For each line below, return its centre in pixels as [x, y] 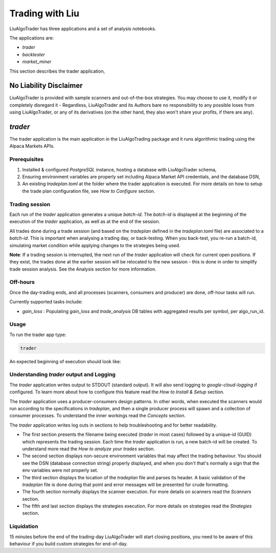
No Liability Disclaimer [46, 86]
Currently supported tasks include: [46, 302]
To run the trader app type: [38, 335]
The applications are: [32, 38]
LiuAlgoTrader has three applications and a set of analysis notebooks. [83, 29]
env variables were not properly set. [60, 470]
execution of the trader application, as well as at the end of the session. [85, 222]
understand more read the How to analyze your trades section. [89, 449]
